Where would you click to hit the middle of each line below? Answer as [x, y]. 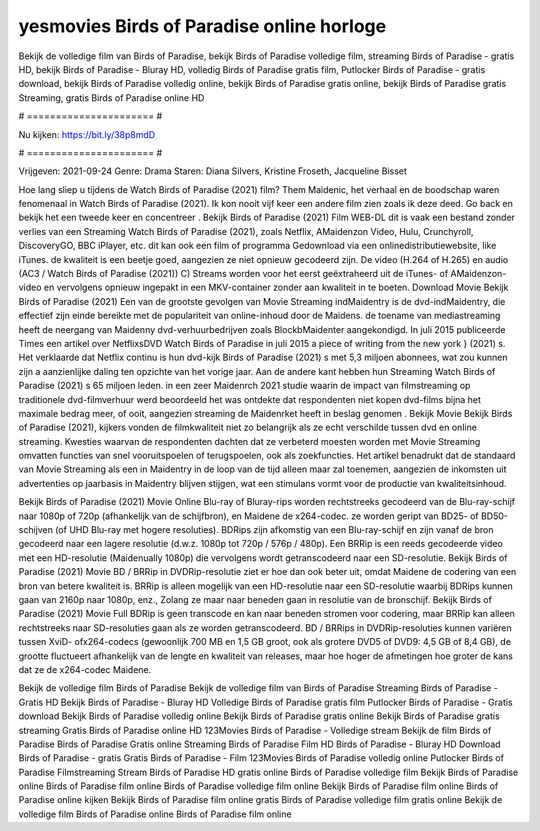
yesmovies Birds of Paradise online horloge [202, 26]
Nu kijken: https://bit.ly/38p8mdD [87, 134]
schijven [36, 530]
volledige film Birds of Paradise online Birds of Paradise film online [155, 814]
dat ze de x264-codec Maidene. [85, 669]
